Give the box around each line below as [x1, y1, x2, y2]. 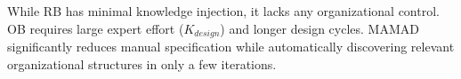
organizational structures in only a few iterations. [7, 54, 277, 73]
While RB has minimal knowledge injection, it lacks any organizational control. [7, 2, 440, 20]
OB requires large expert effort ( [7, 19, 184, 37]
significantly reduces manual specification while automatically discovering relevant [7, 37, 455, 56]
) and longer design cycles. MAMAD [220, 19, 419, 37]
